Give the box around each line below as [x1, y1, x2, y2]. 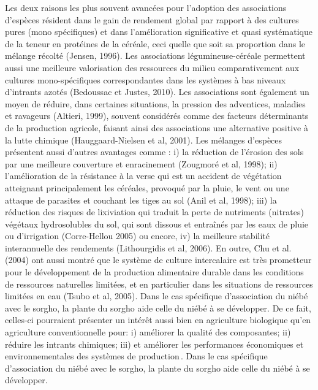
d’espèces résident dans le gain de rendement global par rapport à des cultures [5, 13, 299, 26]
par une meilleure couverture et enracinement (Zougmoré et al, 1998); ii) [5, 157, 278, 170]
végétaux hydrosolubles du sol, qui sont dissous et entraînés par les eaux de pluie [5, 217, 309, 230]
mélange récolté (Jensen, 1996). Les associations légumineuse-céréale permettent [5, 49, 306, 62]
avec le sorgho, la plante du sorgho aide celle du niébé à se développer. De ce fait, [5, 301, 311, 314]
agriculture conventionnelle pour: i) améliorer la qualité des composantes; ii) [5, 326, 291, 338]
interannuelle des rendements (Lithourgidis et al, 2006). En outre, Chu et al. [5, 241, 292, 254]
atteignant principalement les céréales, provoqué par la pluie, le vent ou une [5, 181, 289, 194]
